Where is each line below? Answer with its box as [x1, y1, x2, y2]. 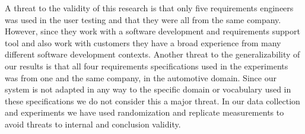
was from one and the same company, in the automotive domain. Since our [5, 71, 277, 84]
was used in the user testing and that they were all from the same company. [5, 13, 281, 25]
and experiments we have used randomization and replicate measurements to [5, 106, 284, 119]
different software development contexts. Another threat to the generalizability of [5, 48, 300, 60]
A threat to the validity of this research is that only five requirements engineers [5, 2, 294, 14]
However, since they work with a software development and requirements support [5, 25, 300, 37]
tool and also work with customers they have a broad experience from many [5, 36, 281, 49]
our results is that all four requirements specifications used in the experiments [5, 59, 288, 72]
